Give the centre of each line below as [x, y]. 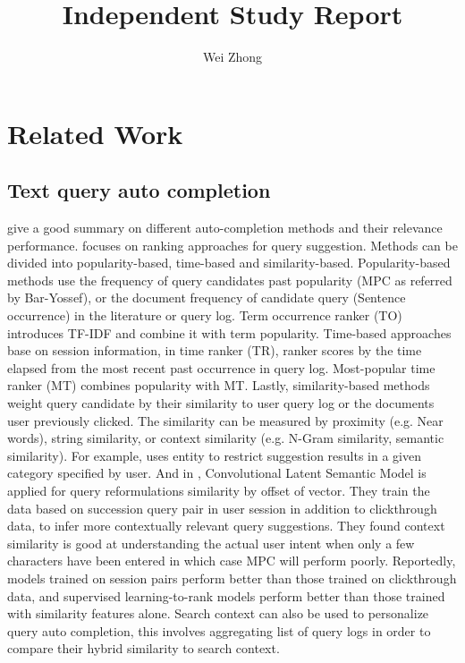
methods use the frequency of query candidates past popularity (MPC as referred [230, 280]
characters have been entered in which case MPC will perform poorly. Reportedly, [232, 561]
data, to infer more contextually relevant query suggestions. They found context [226, 526]
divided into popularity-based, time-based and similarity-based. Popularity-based [229, 263]
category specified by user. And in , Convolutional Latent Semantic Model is [217, 473]
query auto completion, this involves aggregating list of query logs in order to [219, 630]
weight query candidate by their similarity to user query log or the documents [221, 403]
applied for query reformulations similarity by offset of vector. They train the [219, 491]
